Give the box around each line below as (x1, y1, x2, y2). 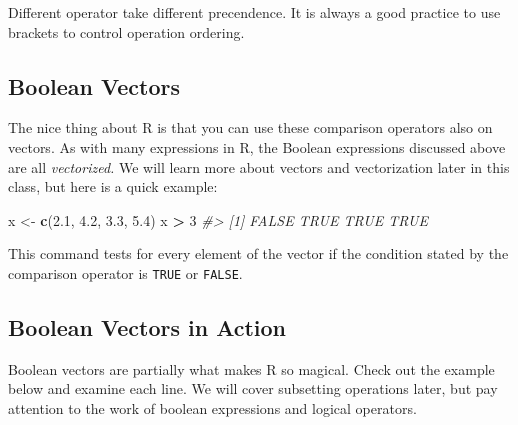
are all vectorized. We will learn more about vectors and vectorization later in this (8, 156, 510, 177)
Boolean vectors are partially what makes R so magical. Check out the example (8, 358, 495, 379)
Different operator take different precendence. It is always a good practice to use (8, 2, 501, 22)
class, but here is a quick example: (8, 176, 218, 197)
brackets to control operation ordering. (8, 21, 245, 42)
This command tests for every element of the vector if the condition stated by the (8, 243, 509, 264)
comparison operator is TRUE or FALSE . (8, 262, 243, 283)
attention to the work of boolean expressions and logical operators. (8, 398, 417, 418)
